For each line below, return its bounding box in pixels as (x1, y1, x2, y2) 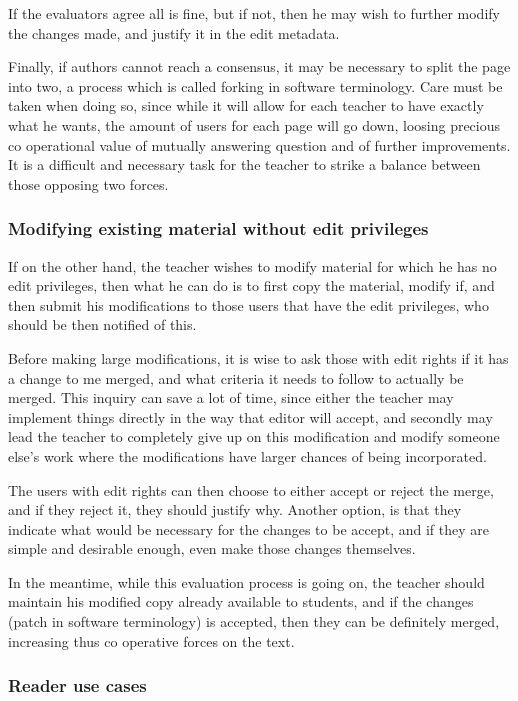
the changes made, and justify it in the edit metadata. (8, 22, 340, 43)
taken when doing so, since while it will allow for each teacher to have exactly (8, 95, 484, 116)
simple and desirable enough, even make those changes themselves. (8, 538, 416, 559)
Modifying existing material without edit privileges (8, 216, 429, 241)
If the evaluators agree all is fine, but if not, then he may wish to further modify (8, 3, 500, 23)
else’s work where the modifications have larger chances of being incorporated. (8, 445, 487, 466)
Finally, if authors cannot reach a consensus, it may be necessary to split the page (8, 56, 511, 77)
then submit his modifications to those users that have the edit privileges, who (8, 294, 489, 315)
